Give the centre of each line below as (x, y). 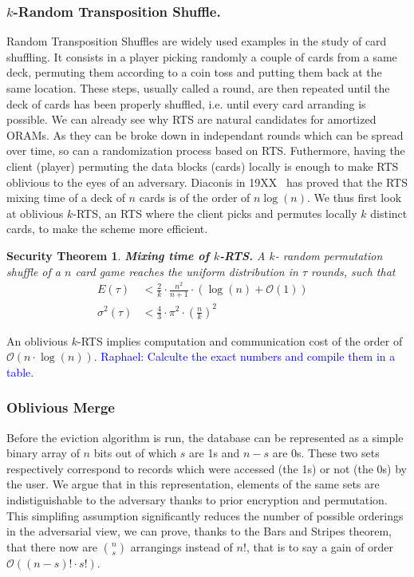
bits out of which (135, 453)
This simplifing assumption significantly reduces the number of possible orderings (205, 515)
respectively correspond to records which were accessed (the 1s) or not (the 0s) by (207, 468)
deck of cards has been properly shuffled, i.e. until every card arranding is (186, 103)
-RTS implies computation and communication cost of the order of (240, 340)
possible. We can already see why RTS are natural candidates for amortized (191, 119)
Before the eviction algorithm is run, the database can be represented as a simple (205, 437)
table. (20, 371)
